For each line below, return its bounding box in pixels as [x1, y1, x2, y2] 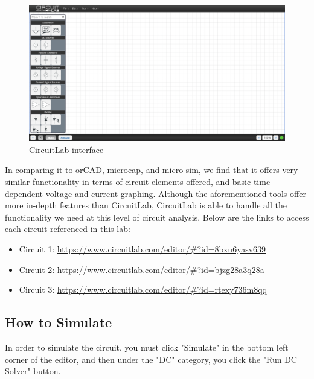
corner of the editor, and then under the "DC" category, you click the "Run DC [5, 352, 297, 365]
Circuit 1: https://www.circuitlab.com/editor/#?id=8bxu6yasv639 [19, 243, 266, 255]
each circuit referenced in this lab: [5, 222, 130, 235]
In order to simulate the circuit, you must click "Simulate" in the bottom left [5, 341, 289, 354]
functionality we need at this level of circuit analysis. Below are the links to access [5, 210, 309, 223]
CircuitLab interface [29, 143, 104, 155]
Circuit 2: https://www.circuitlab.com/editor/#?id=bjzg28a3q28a [19, 263, 264, 275]
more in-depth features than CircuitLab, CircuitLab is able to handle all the [5, 199, 287, 211]
